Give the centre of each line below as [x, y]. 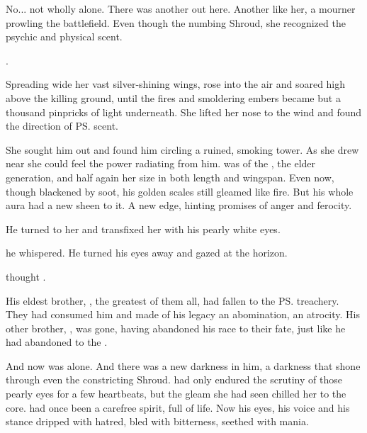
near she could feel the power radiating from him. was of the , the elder [161, 163]
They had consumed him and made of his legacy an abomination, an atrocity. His [183, 314]
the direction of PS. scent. [62, 126]
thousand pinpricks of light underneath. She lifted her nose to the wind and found [184, 112]
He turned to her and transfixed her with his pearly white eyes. [143, 229]
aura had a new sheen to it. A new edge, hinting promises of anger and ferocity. [179, 205]
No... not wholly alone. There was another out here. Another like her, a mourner [181, 9]
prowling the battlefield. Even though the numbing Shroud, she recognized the [176, 22]
